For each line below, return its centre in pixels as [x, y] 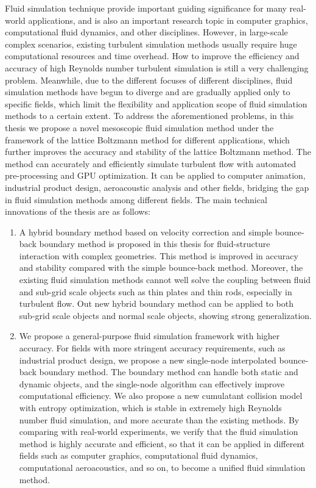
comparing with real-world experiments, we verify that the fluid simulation [159, 432]
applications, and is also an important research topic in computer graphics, [168, 20]
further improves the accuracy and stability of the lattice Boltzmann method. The [158, 152]
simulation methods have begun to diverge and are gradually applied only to [148, 92]
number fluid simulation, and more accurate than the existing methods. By [159, 419]
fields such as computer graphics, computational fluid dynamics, [139, 455]
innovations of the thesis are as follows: [78, 211]
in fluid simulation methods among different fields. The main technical [136, 199]
